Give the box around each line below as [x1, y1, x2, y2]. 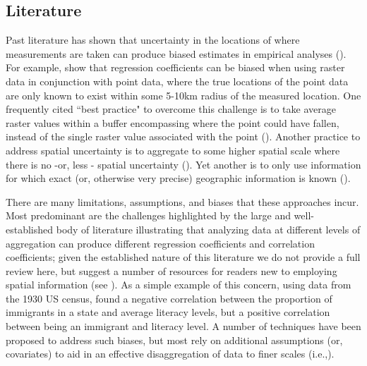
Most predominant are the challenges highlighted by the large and [6, 208, 291, 223]
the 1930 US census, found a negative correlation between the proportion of [6, 291, 332, 305]
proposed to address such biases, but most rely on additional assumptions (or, [6, 332, 343, 347]
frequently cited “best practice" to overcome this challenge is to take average [6, 102, 336, 116]
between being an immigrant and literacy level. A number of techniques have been [6, 319, 361, 334]
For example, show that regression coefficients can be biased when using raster [6, 60, 345, 75]
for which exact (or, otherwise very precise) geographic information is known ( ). [6, 171, 351, 185]
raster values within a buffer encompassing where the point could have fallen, [6, 115, 339, 130]
